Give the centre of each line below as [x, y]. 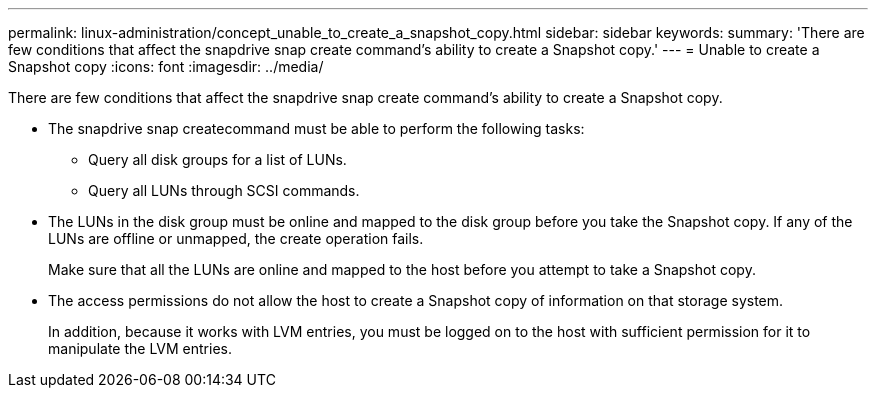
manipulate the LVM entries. [140, 348]
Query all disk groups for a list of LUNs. [217, 159]
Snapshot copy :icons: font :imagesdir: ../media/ [166, 66]
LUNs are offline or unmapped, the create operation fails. [236, 238]
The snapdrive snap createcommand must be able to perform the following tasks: [316, 128]
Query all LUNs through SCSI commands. [224, 190]
